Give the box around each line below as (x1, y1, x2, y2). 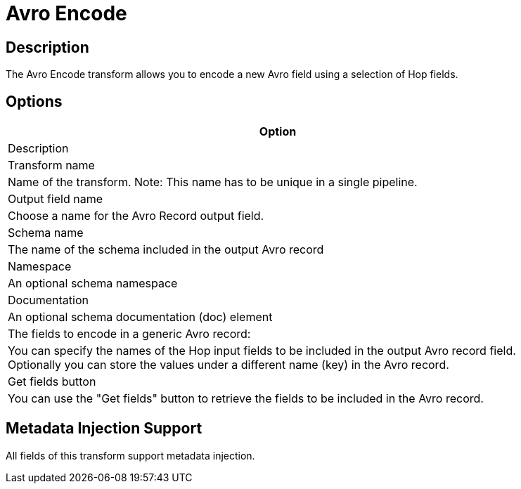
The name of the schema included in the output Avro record (8, 242, 324, 257)
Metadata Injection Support (6, 419, 202, 438)
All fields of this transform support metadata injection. (6, 449, 255, 462)
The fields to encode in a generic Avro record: (8, 327, 251, 341)
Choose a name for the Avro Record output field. (8, 209, 264, 223)
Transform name (8, 158, 95, 173)
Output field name (8, 192, 103, 207)
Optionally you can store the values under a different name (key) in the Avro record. (8, 358, 449, 372)
